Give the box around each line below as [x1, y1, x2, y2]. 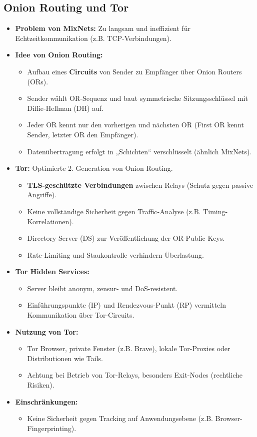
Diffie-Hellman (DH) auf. [27, 102, 104, 113]
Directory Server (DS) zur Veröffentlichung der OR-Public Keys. [27, 233, 225, 243]
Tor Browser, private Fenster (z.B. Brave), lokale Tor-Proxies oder [27, 343, 230, 354]
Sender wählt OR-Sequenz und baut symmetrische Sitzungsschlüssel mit [27, 93, 248, 103]
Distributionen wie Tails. [27, 353, 103, 363]
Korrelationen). [27, 216, 74, 226]
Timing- [203, 206, 228, 216]
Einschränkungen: [15, 396, 78, 407]
